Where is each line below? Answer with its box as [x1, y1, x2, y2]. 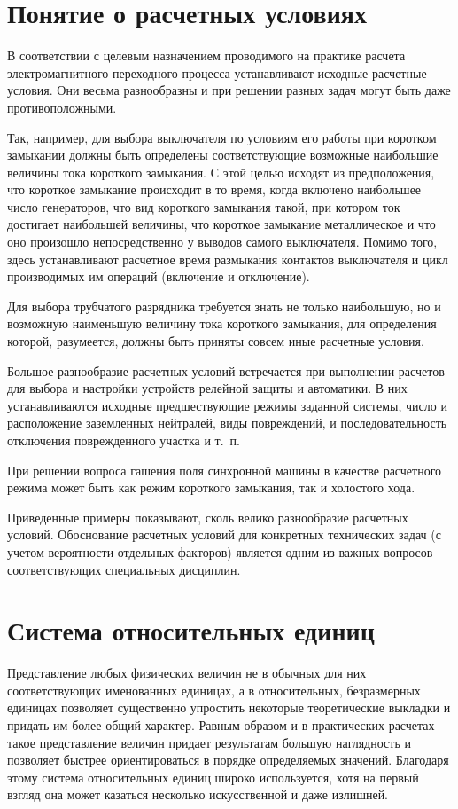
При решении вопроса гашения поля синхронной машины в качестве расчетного [7, 460, 442, 479]
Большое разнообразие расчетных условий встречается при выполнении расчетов [7, 361, 445, 380]
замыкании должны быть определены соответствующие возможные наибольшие [7, 145, 439, 164]
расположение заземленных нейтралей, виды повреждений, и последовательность [7, 413, 447, 432]
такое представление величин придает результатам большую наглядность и [7, 733, 411, 751]
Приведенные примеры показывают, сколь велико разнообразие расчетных [7, 507, 408, 526]
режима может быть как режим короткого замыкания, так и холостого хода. [7, 478, 415, 497]
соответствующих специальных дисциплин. [7, 560, 241, 578]
